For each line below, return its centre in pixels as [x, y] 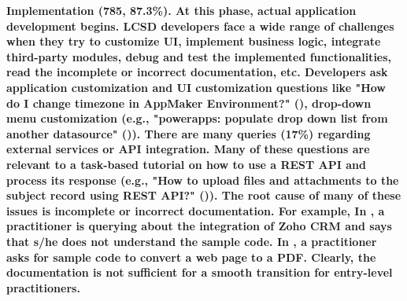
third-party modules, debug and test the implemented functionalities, [199, 56]
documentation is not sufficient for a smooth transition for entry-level [200, 272]
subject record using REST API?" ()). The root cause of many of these [204, 195]
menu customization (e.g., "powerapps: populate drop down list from [197, 118]
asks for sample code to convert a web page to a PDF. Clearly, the [191, 257]
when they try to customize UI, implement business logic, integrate [194, 41]
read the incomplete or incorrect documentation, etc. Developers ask [197, 72]
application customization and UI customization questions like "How [196, 87]
